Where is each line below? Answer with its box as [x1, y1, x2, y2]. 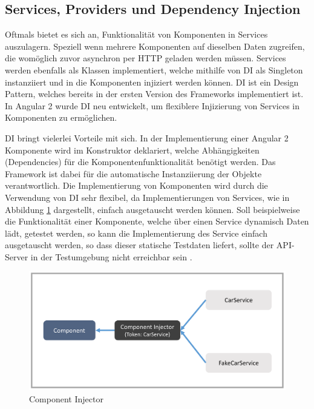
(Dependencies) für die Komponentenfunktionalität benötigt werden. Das [5, 155, 276, 168]
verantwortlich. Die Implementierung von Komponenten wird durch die [5, 179, 268, 192]
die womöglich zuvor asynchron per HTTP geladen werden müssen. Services [5, 52, 286, 64]
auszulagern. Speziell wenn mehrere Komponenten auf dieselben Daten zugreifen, [5, 39, 305, 52]
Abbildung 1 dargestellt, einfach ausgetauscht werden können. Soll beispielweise [5, 203, 300, 215]
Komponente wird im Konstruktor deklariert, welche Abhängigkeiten [5, 143, 260, 156]
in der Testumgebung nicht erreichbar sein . [30, 250, 192, 263]
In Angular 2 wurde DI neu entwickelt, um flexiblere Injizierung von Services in [5, 99, 299, 112]
